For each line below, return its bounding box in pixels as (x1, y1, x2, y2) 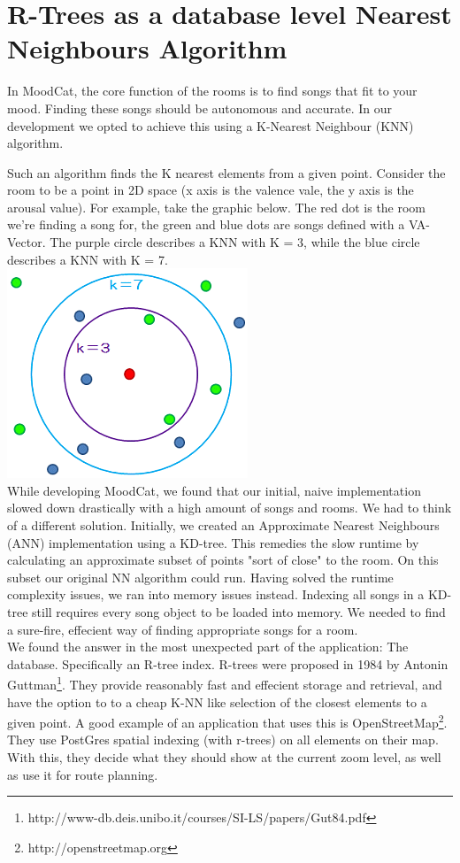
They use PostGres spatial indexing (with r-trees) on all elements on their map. (7, 730, 439, 749)
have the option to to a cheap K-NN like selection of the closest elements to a (7, 692, 427, 711)
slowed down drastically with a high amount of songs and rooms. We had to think (7, 498, 452, 517)
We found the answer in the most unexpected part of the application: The (7, 637, 409, 656)
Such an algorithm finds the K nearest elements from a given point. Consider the (7, 163, 446, 181)
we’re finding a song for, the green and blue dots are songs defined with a (7, 215, 405, 234)
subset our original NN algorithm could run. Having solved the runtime (7, 567, 394, 586)
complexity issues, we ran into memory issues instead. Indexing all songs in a (7, 585, 425, 604)
